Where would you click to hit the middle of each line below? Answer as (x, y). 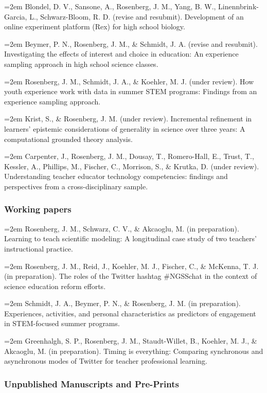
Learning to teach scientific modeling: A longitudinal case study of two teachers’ (130, 238)
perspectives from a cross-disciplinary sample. (76, 186)
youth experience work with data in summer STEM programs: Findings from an (131, 91)
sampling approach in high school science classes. (81, 64)
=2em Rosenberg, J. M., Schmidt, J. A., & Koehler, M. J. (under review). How (129, 81)
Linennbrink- (238, 6)
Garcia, (16, 16)
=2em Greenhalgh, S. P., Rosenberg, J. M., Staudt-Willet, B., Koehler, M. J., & (131, 341)
